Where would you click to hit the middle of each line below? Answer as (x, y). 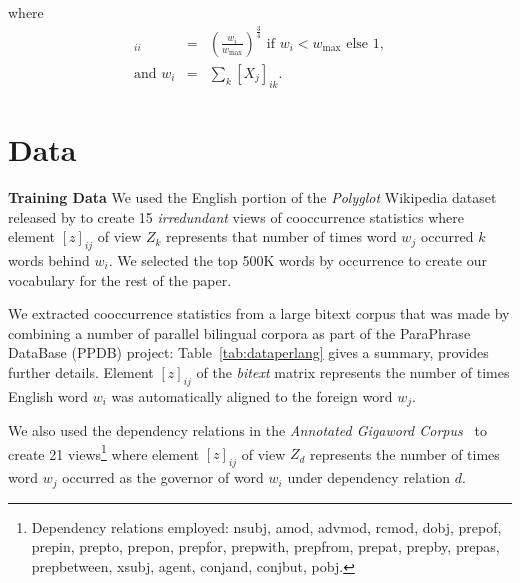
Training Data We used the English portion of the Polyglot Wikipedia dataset (252, 196)
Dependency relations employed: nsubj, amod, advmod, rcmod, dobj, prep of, (266, 526)
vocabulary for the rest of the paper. (120, 279)
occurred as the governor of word (163, 477)
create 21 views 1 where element (104, 452)
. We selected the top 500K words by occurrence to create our (297, 259)
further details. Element (81, 371)
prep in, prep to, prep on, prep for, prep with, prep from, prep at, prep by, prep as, (265, 546)
